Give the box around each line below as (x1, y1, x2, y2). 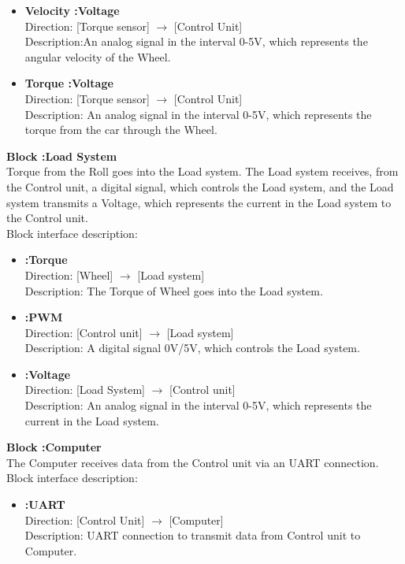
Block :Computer (6, 439, 102, 455)
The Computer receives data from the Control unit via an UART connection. (6, 454, 379, 470)
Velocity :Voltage (24, 2, 120, 18)
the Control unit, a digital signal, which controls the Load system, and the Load (6, 178, 394, 195)
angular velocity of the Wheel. (24, 48, 171, 65)
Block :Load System (6, 147, 117, 164)
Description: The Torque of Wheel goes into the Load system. (24, 282, 323, 299)
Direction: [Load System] (24, 381, 145, 398)
